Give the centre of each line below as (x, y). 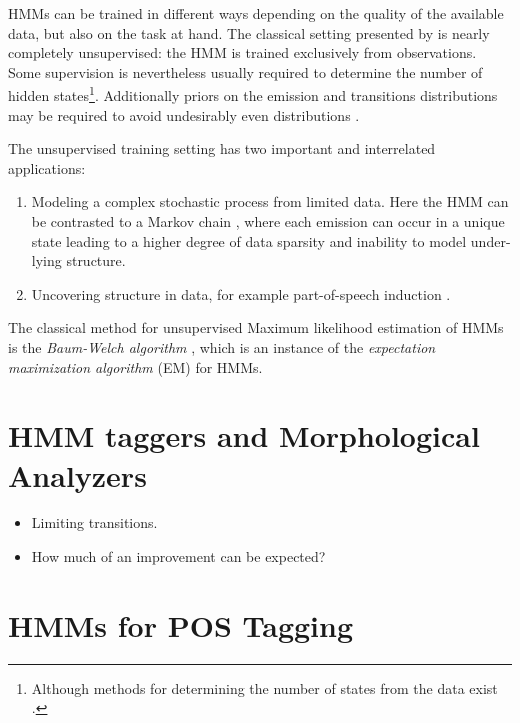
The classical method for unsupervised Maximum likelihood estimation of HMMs (256, 327)
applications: (47, 167)
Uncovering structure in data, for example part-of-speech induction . (241, 293)
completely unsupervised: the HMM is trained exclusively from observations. (242, 52)
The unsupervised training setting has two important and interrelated (222, 148)
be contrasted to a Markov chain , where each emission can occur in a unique (268, 221)
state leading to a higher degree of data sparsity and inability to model (249, 240)
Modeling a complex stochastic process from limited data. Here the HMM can (270, 201)
